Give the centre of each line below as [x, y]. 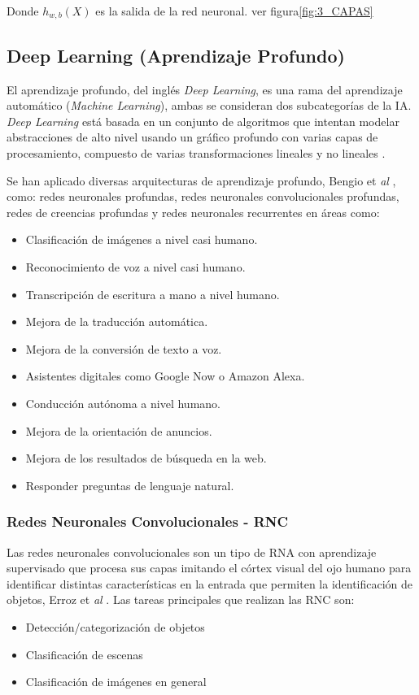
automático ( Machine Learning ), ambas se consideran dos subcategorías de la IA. [209, 105]
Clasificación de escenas [84, 654]
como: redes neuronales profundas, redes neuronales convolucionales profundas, [203, 196]
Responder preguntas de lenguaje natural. [130, 485]
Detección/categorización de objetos [115, 626]
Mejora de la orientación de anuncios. [119, 430]
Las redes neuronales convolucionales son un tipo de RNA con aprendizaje [192, 552]
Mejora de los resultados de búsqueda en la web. [146, 458]
